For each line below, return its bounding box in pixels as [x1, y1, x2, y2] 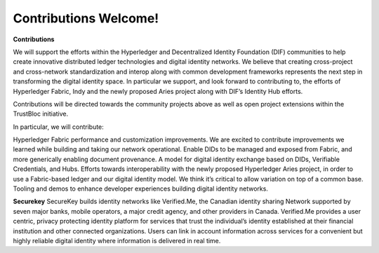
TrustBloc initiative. [13, 109, 69, 118]
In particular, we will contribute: [13, 123, 105, 131]
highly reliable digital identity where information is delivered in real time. [13, 236, 221, 245]
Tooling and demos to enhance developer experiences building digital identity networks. [13, 184, 268, 193]
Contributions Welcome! [13, 11, 159, 26]
